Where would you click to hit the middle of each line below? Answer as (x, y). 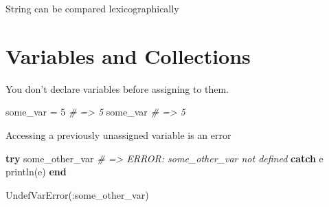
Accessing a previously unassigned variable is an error (118, 134)
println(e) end (36, 172)
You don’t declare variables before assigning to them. (117, 88)
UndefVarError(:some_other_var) (77, 194)
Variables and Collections (128, 55)
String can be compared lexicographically (92, 8)
